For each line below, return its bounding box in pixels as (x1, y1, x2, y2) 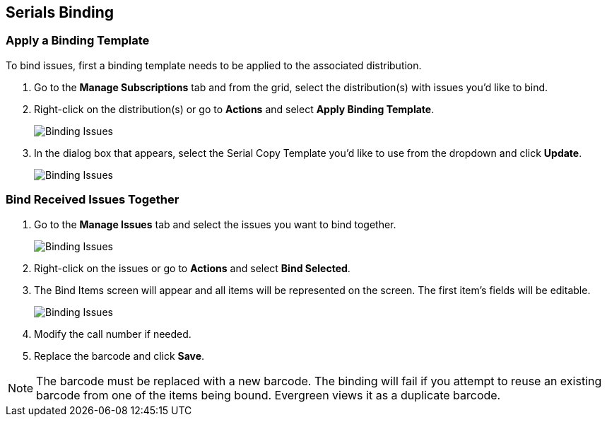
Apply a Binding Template (6, 33, 150, 48)
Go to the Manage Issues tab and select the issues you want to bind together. (34, 218, 396, 230)
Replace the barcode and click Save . (34, 349, 205, 362)
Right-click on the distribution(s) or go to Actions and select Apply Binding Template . (34, 102, 435, 115)
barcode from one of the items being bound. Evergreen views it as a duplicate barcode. (36, 387, 501, 402)
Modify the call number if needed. (34, 327, 191, 340)
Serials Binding (6, 4, 114, 21)
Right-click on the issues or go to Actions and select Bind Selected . (34, 262, 350, 274)
